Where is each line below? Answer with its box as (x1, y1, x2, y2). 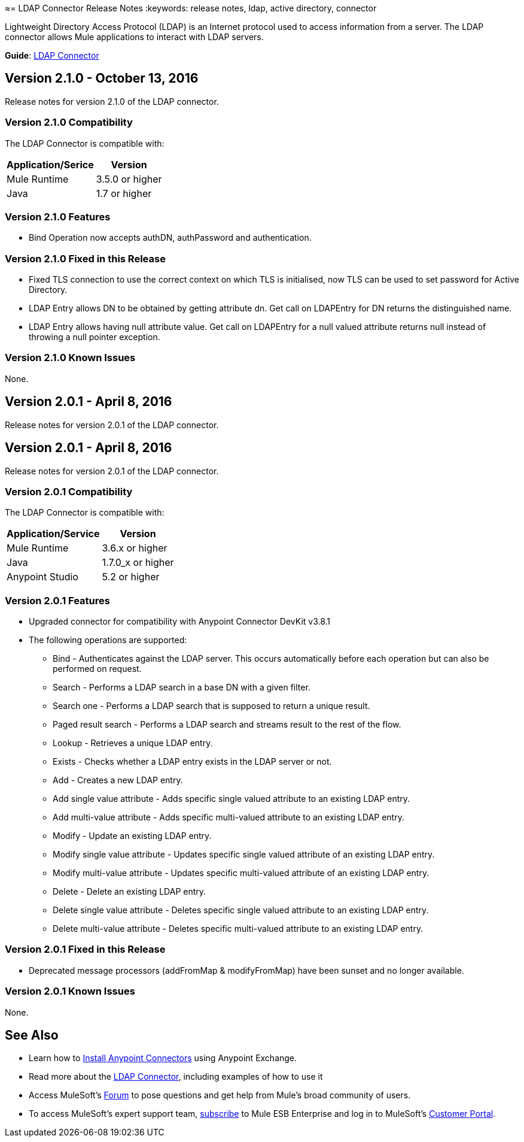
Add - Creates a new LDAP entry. (53, 775, 183, 786)
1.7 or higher (96, 187, 152, 199)
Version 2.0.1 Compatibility (5, 485, 133, 498)
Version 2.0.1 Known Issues (5, 985, 135, 998)
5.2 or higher (102, 571, 160, 583)
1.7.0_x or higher (102, 556, 174, 569)
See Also (5, 1027, 59, 1043)
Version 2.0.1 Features (5, 594, 110, 607)
